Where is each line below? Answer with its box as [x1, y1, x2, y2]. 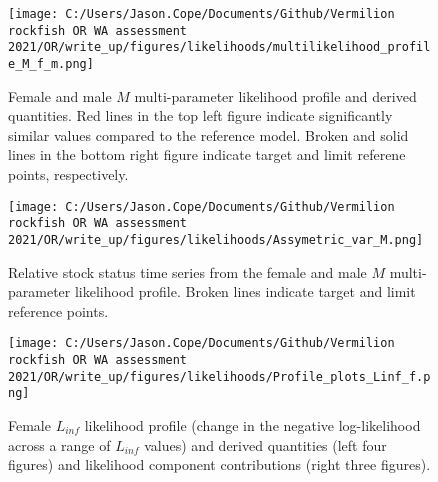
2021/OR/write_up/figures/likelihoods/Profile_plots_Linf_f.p [8, 369, 431, 384]
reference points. [8, 300, 109, 321]
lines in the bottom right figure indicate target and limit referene [8, 144, 406, 165]
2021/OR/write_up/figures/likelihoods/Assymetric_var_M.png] [8, 232, 424, 247]
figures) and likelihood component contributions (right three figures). [8, 454, 431, 475]
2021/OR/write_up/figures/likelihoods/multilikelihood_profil [8, 40, 431, 55]
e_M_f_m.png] [8, 56, 94, 71]
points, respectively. [8, 164, 129, 184]
